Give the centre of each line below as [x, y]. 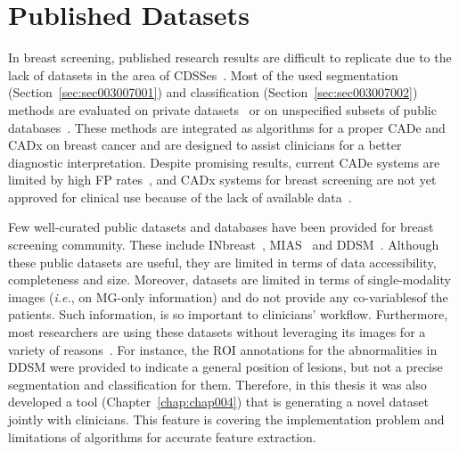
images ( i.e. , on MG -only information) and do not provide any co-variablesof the [228, 296]
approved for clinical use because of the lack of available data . [180, 197]
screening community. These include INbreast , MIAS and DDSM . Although [224, 245]
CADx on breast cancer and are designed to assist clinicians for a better [205, 145]
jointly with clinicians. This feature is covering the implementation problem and [226, 419]
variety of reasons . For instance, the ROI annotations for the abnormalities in [223, 349]
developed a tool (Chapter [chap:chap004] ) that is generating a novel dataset [218, 402]
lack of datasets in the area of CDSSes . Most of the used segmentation [203, 74]
